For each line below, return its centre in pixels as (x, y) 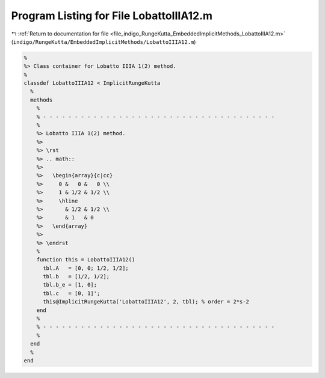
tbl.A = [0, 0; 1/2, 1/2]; (86, 268)
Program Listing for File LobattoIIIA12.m (112, 16)
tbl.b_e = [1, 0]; (70, 285)
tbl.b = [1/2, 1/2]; (76, 277)
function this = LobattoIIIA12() (86, 260)
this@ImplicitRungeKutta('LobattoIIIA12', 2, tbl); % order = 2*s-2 (146, 302)
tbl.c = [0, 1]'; (72, 293)
